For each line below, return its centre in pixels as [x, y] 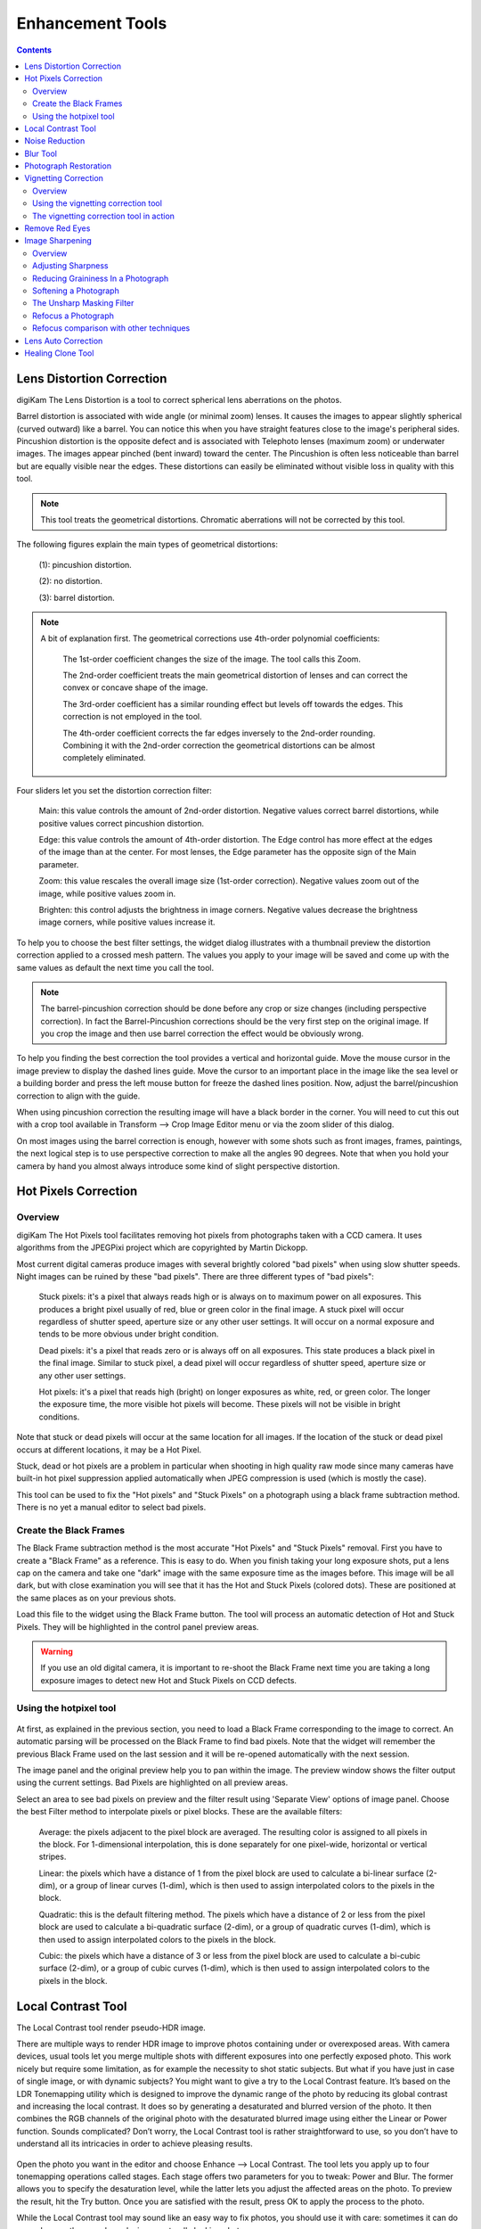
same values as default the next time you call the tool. [115, 967]
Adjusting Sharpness [70, 266]
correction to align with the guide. [78, 1096]
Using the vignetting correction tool [97, 203]
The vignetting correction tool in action [104, 216]
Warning [57, 1652]
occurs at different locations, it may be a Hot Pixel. [109, 1450]
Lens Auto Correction [64, 341]
